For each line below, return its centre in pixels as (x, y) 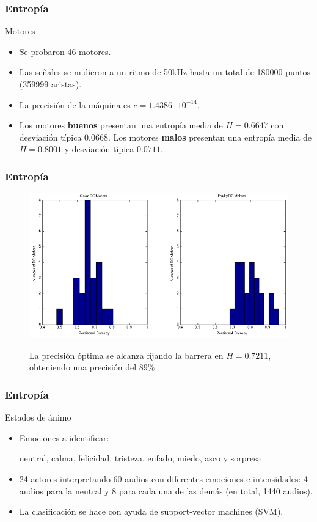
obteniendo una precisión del (83, 367)
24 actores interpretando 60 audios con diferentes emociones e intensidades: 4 (164, 479)
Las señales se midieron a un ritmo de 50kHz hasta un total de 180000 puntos (165, 72)
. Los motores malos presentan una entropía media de (210, 137)
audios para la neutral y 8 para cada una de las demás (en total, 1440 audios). (166, 491)
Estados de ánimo (38, 417)
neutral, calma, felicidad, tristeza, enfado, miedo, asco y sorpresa (140, 458)
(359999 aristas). (50, 84)
